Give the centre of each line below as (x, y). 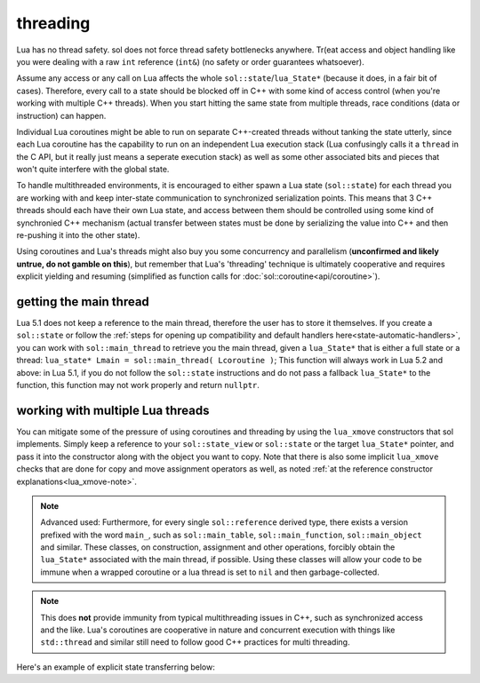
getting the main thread (83, 302)
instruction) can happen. (61, 115)
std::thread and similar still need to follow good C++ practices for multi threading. (195, 642)
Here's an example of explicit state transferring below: (116, 667)
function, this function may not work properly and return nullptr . (138, 385)
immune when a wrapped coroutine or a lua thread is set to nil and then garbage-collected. (210, 572)
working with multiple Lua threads (113, 410)
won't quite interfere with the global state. (93, 170)
